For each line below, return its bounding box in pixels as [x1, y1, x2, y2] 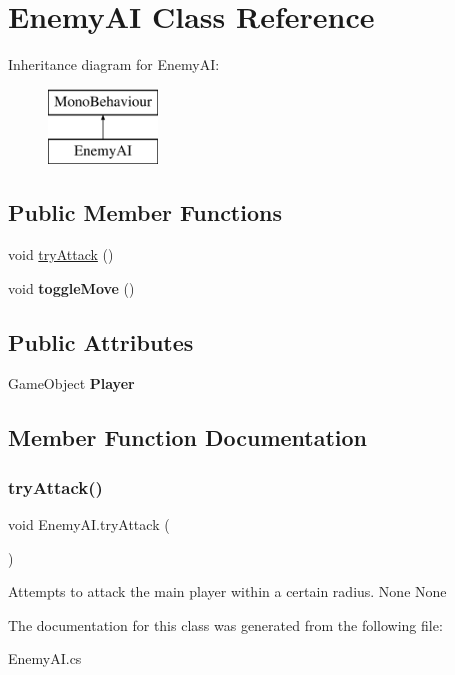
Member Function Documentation [8, 422, 368, 453]
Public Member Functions [8, 197, 282, 228]
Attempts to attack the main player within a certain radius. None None [8, 581, 447, 602]
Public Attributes [8, 326, 194, 357]
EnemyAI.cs [8, 648, 82, 669]
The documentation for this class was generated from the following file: [8, 614, 443, 635]
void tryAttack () [8, 244, 114, 265]
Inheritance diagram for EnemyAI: [8, 54, 220, 75]
